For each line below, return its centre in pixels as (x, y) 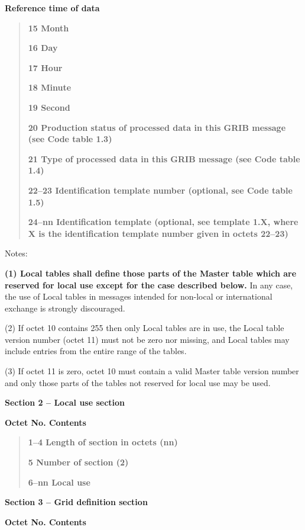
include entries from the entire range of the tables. (96, 351)
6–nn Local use (59, 482)
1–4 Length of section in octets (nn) (103, 442)
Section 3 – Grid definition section (76, 502)
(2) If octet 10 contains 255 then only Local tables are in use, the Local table (145, 328)
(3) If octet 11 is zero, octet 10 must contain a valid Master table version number (152, 371)
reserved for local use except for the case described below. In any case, (149, 285)
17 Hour (45, 67)
